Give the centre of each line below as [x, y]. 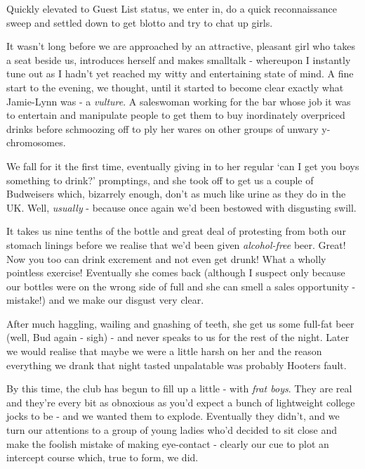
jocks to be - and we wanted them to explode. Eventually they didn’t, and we [173, 416]
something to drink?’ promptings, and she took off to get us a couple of [160, 180]
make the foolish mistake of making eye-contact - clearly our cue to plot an [168, 443]
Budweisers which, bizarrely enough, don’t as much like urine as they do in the [176, 194]
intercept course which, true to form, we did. [102, 457]
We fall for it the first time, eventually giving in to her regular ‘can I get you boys [183, 166]
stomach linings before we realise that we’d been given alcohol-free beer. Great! [176, 244]
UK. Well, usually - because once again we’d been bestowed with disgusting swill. [181, 207]
